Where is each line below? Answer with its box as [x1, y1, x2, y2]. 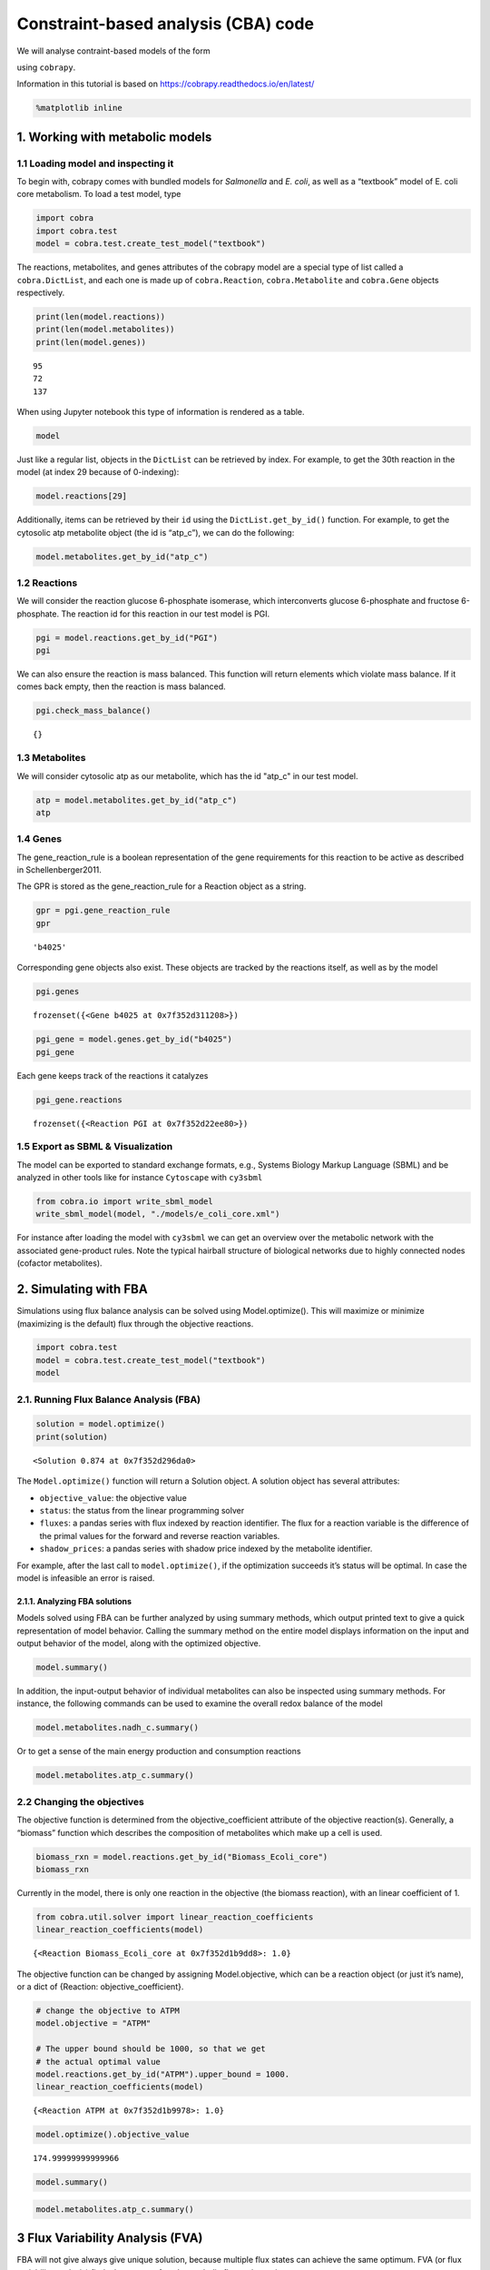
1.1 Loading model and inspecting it [16, 157, 174, 170]
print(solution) [35, 1431, 109, 1442]
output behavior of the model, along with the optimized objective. [16, 1638, 261, 1649]
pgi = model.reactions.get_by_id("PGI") [35, 632, 218, 643]
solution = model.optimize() [35, 1419, 166, 1429]
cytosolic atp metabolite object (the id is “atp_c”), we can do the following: [16, 527, 295, 538]
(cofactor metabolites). [16, 1258, 103, 1268]
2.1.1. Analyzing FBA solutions [16, 1595, 132, 1606]
